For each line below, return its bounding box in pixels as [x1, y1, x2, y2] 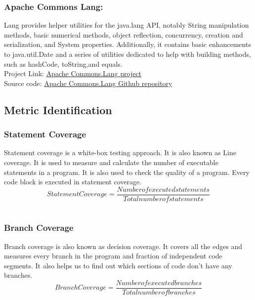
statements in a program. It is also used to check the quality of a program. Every [4, 167, 250, 177]
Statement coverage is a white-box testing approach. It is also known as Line [4, 147, 236, 158]
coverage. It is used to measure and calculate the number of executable [4, 157, 218, 167]
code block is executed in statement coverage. [4, 176, 142, 187]
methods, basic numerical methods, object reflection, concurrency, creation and [4, 29, 243, 40]
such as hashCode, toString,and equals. [4, 58, 123, 69]
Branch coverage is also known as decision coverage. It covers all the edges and [4, 241, 243, 251]
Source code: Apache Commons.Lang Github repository [4, 78, 172, 88]
